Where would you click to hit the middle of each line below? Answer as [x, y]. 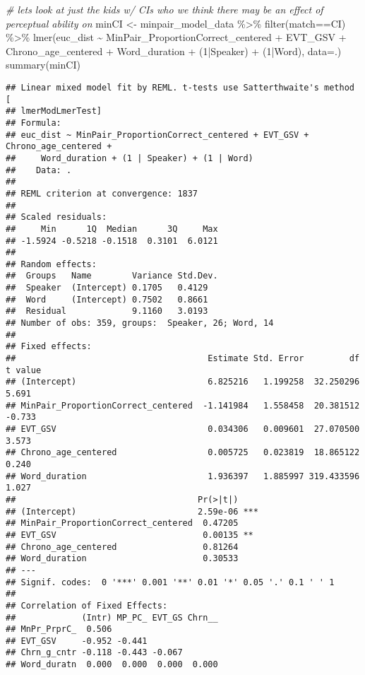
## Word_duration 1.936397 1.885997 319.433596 [183, 476]
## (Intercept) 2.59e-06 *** [132, 511]
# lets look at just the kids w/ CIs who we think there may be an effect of [164, 9]
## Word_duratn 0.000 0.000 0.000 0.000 [112, 665]
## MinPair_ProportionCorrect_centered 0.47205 [122, 523]
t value [24, 370]
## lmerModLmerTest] [54, 111]
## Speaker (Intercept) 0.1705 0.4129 [107, 288]
